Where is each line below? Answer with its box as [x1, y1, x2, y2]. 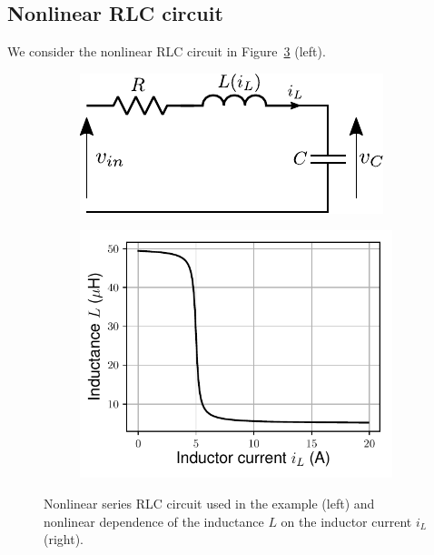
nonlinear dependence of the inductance [44, 511, 264, 530]
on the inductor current [281, 511, 412, 530]
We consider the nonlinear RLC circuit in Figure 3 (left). [7, 42, 326, 61]
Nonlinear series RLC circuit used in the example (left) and [44, 494, 375, 513]
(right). [44, 530, 84, 549]
